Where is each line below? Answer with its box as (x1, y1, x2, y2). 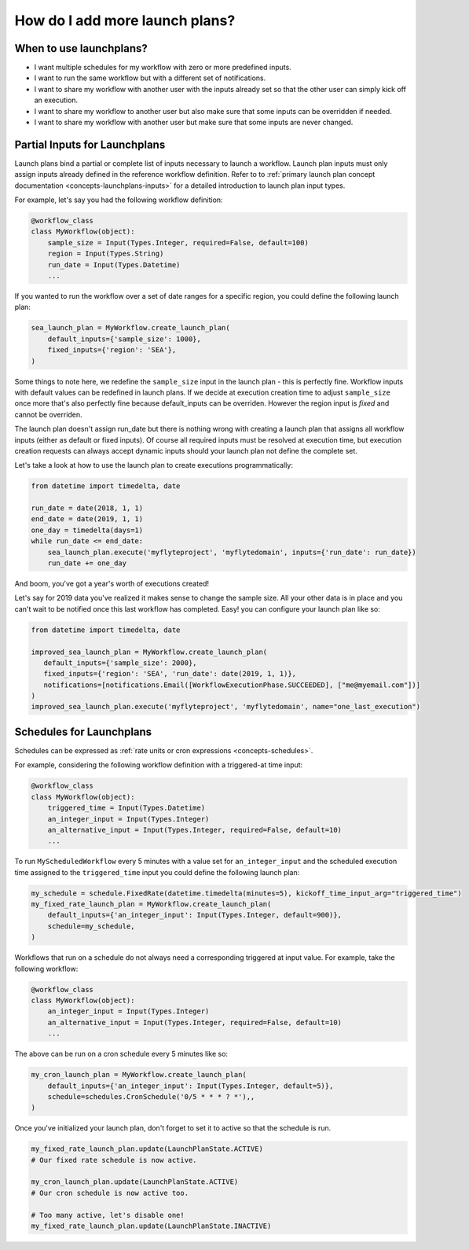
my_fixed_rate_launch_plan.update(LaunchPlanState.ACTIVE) (31, 1145, 263, 1153)
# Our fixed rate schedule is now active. (31, 1156, 197, 1164)
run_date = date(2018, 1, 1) (31, 504, 144, 513)
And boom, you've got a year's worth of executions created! (14, 579, 210, 588)
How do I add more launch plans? (14, 12, 236, 29)
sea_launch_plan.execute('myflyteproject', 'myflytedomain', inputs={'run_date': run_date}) (47, 547, 416, 557)
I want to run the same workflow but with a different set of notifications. (34, 73, 266, 83)
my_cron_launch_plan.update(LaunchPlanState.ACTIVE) (31, 1178, 239, 1186)
